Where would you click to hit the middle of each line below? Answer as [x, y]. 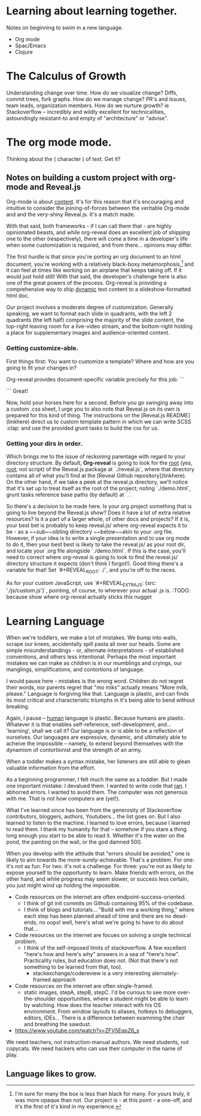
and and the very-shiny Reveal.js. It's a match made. [71, 214]
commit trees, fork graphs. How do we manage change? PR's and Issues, [97, 99]
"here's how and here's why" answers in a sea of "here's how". [101, 954]
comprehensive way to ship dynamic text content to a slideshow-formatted [99, 289]
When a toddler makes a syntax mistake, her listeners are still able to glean [98, 762]
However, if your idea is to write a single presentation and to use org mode [98, 538]
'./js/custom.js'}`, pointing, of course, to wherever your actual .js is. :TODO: [98, 590]
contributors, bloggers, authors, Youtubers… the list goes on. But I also [93, 817]
